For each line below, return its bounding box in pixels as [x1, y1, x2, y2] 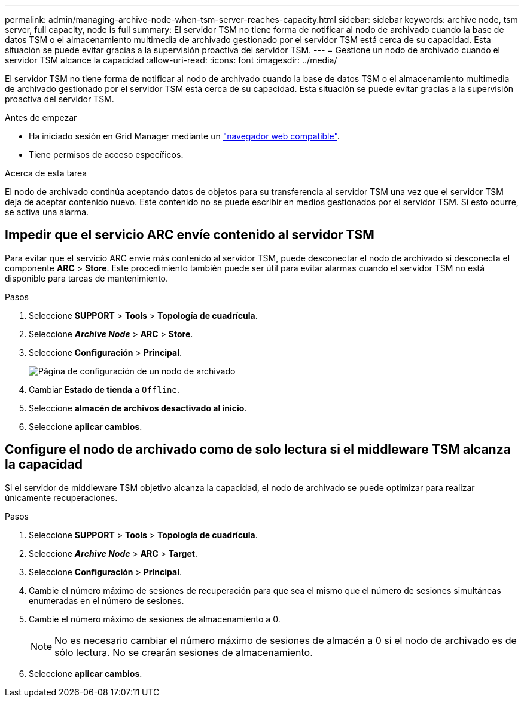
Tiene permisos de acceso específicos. [29, 149, 184, 160]
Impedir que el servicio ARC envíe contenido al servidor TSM [5, 227, 374, 243]
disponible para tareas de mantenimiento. [5, 273, 169, 283]
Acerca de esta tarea [5, 168, 87, 178]
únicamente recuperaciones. [5, 492, 118, 503]
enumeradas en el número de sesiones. [29, 595, 184, 606]
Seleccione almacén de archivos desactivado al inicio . [29, 402, 247, 413]
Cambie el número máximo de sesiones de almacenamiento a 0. [29, 614, 281, 624]
